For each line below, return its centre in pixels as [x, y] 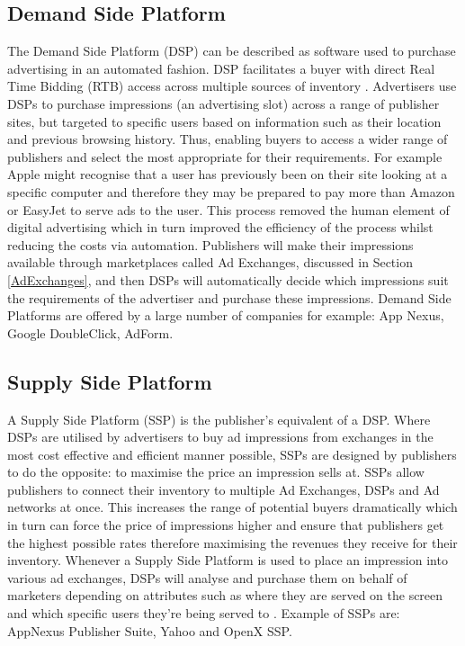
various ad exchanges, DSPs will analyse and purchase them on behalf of [207, 577]
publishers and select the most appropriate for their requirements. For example [225, 156]
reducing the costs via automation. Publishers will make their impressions [210, 244]
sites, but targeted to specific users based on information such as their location [224, 121]
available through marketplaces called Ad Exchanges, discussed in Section [210, 262]
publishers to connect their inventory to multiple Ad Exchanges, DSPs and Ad [224, 489]
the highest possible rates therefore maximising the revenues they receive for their [232, 542]
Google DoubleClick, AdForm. [90, 332]
